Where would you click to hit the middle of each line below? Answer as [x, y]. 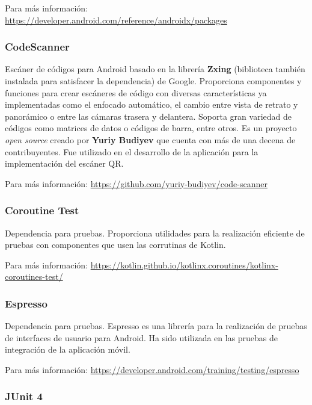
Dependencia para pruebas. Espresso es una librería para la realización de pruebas [156, 326]
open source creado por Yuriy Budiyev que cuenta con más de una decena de [150, 139]
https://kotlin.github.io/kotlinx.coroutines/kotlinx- [184, 264]
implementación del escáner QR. [64, 163]
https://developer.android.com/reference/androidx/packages [116, 20]
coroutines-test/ [34, 277]
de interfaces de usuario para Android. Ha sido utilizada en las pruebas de [142, 337]
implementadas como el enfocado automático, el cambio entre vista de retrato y [151, 104]
